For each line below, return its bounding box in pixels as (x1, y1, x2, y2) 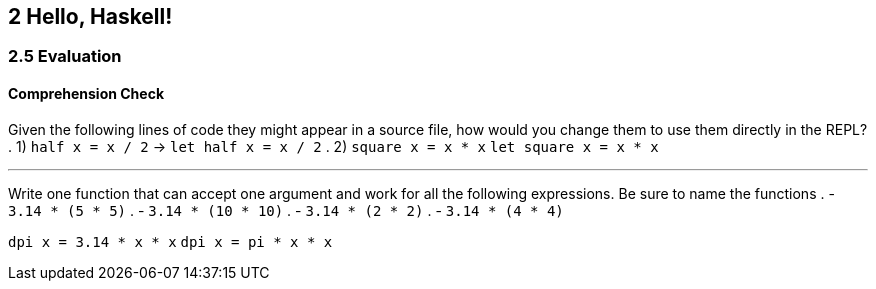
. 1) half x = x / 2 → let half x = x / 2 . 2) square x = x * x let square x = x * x (8, 137, 659, 155)
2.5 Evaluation (8, 46, 122, 67)
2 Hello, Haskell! (8, 4, 173, 29)
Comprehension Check (8, 85, 165, 103)
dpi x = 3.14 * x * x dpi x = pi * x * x (8, 233, 333, 250)
